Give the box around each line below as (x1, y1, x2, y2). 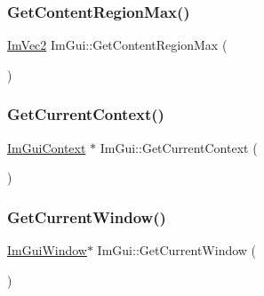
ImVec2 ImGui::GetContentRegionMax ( (7, 36, 228, 54)
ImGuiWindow (7, 241, 87, 260)
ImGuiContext (7, 138, 86, 156)
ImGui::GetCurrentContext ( (100, 138, 258, 156)
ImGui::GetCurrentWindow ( (97, 241, 257, 260)
